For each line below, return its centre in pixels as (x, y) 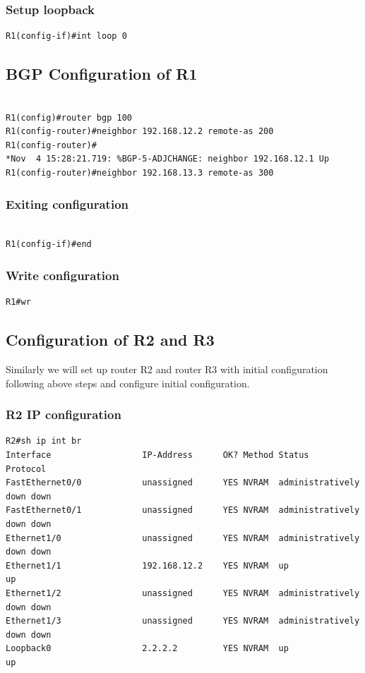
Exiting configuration (67, 204)
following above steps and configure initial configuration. (128, 383)
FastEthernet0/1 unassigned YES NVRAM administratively (183, 510)
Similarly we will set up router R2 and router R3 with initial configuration (167, 369)
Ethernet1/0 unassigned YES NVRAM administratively (183, 538)
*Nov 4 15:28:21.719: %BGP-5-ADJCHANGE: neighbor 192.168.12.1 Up (168, 159)
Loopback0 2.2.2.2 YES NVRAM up (147, 649)
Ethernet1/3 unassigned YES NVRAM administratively (183, 621)
